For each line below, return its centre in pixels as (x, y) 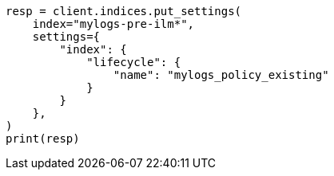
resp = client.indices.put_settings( (124, 11)
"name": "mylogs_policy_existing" (221, 75)
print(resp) (43, 139)
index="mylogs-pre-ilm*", (113, 24)
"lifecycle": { (134, 62)
